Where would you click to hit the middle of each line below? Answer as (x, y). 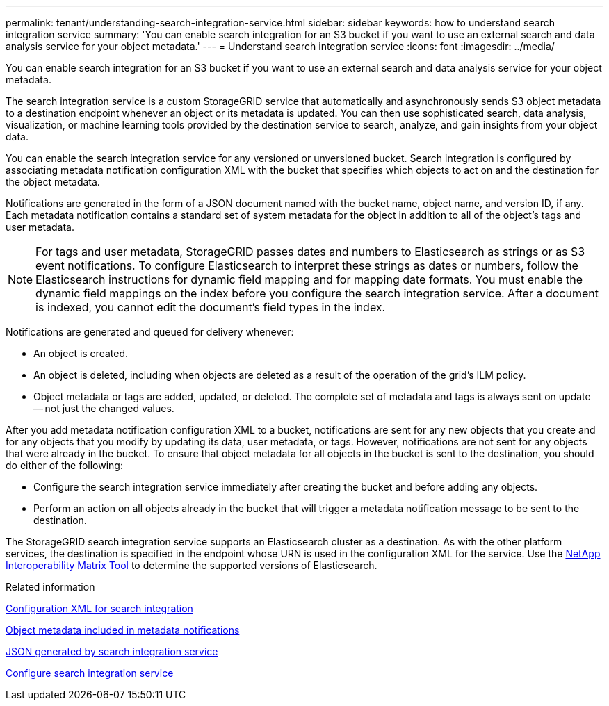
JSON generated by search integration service (112, 651)
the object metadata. (53, 182)
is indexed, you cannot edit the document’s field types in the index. (211, 307)
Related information (50, 587)
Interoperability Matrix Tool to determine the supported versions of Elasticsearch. (192, 565)
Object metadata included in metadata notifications (123, 630)
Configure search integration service (90, 673)
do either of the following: (64, 465)
